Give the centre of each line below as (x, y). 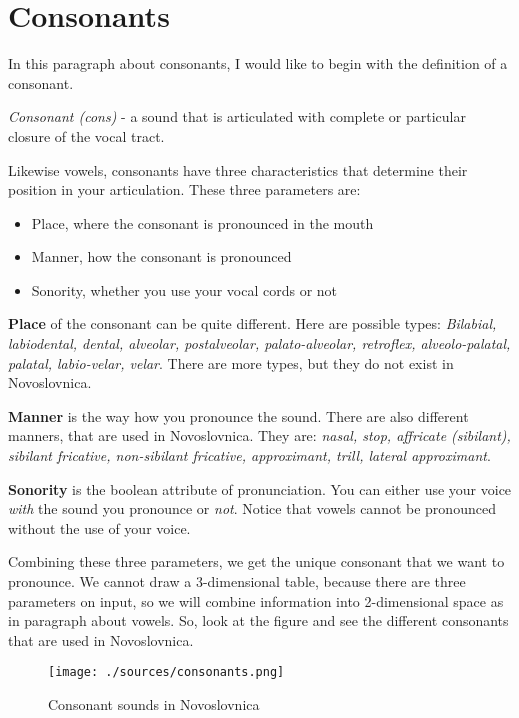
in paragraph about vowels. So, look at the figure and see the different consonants (258, 620)
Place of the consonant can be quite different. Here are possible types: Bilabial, (252, 323)
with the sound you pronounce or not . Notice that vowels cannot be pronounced (252, 508)
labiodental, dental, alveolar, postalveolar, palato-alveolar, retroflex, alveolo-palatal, (259, 343)
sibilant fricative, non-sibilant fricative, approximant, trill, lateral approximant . (249, 455)
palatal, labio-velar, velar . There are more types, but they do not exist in (231, 362)
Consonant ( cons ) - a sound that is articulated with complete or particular (237, 116)
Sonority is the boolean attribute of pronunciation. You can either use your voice (260, 488)
